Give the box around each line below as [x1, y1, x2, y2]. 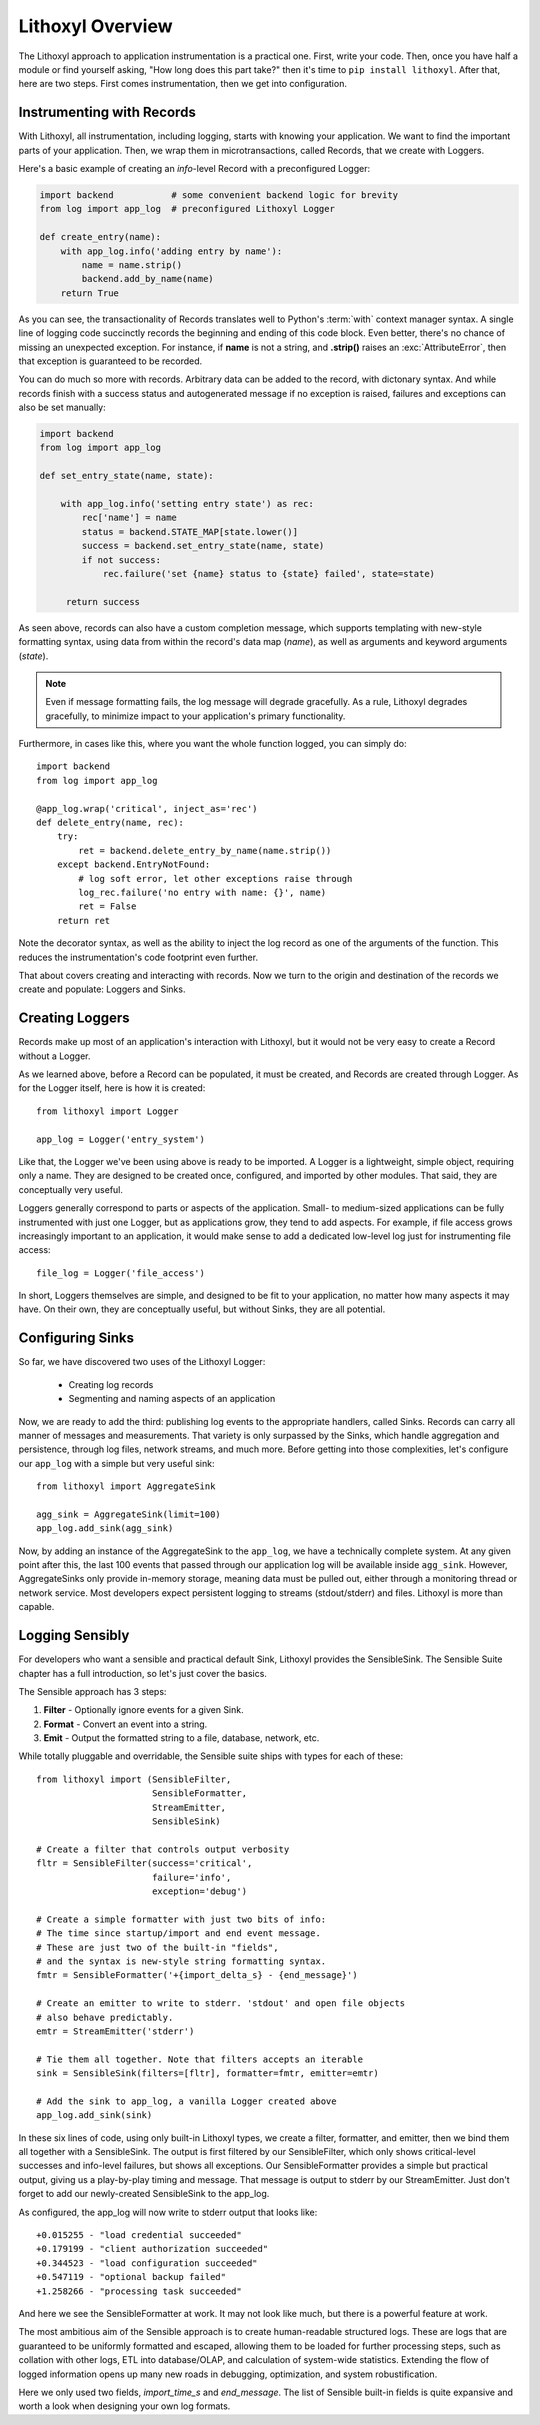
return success [65, 596, 140, 607]
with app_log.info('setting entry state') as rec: [60, 498, 314, 509]
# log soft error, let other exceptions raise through [78, 873, 353, 884]
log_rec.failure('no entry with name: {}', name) [78, 886, 327, 898]
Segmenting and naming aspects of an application [68, 1393, 276, 1405]
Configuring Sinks [18, 1330, 135, 1347]
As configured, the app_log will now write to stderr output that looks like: [18, 2206, 318, 2218]
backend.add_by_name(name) [81, 273, 214, 285]
